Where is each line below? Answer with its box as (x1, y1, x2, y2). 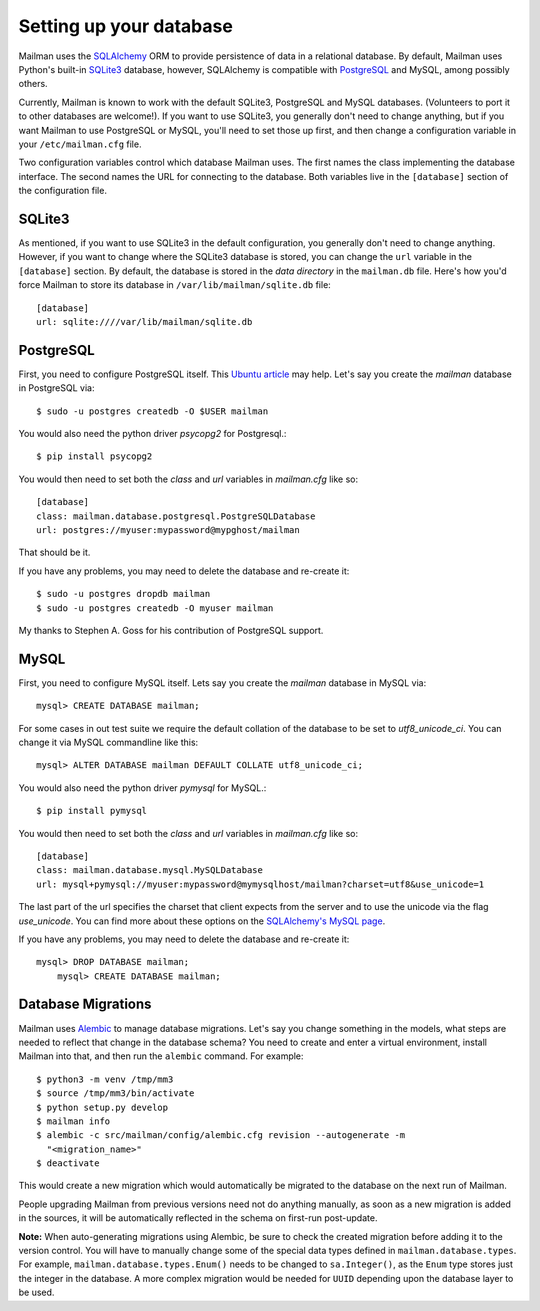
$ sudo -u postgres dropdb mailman (36, 588, 211, 600)
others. (18, 78, 49, 90)
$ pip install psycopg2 (36, 451, 153, 462)
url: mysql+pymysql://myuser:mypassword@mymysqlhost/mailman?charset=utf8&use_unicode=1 (36, 878, 485, 890)
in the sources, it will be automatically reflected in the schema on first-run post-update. (18, 1212, 378, 1224)
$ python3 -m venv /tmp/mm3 (36, 1073, 174, 1085)
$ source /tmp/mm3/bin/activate (36, 1088, 195, 1099)
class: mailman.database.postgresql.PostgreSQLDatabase (36, 510, 316, 522)
